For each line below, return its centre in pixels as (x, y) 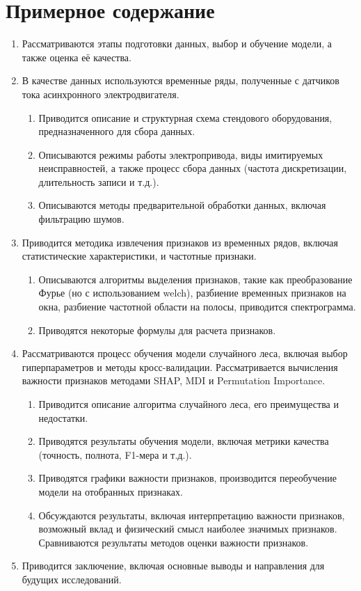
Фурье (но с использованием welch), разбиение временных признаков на (192, 293)
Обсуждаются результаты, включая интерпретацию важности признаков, (192, 515)
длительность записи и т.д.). (99, 181)
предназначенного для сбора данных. (117, 131)
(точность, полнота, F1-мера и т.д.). (115, 454)
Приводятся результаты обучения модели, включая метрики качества (184, 441)
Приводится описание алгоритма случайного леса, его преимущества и (188, 404)
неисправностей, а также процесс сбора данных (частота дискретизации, (193, 168)
